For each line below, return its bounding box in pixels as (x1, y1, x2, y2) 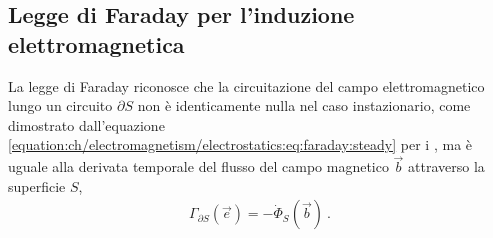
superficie (8, 175, 66, 196)
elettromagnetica (8, 28, 185, 59)
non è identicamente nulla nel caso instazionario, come (137, 95, 471, 116)
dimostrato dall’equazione (8, 114, 165, 135)
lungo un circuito (8, 95, 113, 116)
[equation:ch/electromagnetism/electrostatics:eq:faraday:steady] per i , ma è (8, 134, 473, 155)
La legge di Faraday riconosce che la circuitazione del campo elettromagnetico (8, 75, 485, 96)
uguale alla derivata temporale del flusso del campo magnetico (8, 156, 389, 177)
